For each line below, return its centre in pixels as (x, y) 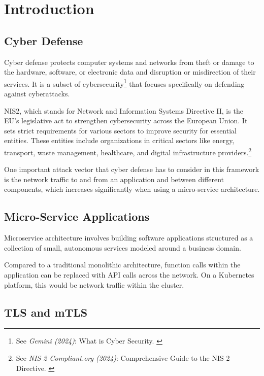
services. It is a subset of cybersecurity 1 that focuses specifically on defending (124, 83)
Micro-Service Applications (77, 216)
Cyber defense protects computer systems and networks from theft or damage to (129, 62)
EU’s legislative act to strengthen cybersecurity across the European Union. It (126, 121)
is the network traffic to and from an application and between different (114, 179)
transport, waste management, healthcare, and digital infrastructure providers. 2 (128, 151)
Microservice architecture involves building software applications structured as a (129, 238)
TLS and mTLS (46, 312)
